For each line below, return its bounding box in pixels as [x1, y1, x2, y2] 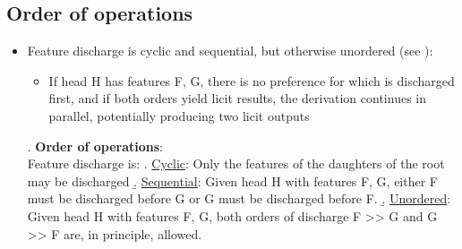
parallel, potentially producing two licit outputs [48, 106, 310, 124]
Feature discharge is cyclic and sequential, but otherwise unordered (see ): [27, 41, 433, 60]
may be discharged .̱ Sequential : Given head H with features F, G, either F [27, 171, 438, 190]
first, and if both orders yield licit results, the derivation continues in [48, 89, 426, 107]
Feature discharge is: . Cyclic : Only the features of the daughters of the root [27, 154, 445, 173]
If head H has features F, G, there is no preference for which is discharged [48, 71, 455, 90]
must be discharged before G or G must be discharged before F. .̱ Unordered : [27, 189, 451, 208]
